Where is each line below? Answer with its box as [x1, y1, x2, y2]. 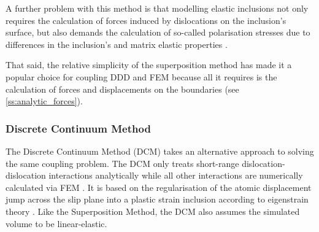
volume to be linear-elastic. [6, 217, 107, 230]
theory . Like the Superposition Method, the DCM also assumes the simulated [6, 204, 300, 217]
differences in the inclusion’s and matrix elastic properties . [6, 37, 228, 50]
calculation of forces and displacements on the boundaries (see [6, 82, 239, 95]
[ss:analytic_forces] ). [6, 95, 83, 107]
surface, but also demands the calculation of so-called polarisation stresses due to [6, 26, 310, 39]
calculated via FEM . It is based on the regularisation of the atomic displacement [6, 180, 312, 193]
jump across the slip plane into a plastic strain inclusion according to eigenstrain [6, 193, 309, 206]
